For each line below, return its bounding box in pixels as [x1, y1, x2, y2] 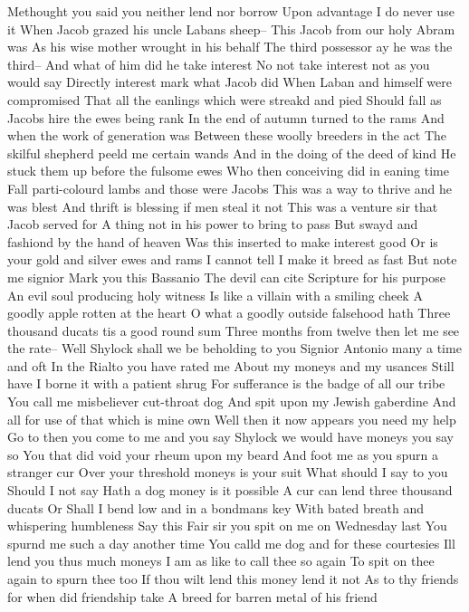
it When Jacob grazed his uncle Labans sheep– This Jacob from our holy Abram [7, 19, 455, 38]
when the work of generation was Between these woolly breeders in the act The [7, 126, 447, 145]
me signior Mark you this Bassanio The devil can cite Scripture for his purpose [7, 267, 445, 286]
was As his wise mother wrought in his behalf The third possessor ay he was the [7, 37, 453, 56]
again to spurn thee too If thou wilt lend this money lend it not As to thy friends [7, 569, 459, 588]
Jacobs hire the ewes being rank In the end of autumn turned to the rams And [7, 108, 445, 127]
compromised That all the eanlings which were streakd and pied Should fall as [7, 90, 442, 109]
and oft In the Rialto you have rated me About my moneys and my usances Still [7, 356, 455, 375]
